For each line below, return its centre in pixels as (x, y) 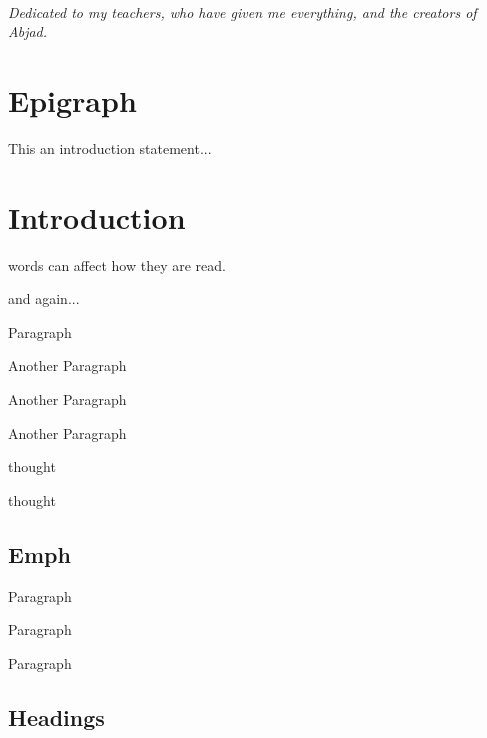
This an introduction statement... (110, 147)
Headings (56, 716)
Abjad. (28, 31)
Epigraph (72, 99)
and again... (44, 298)
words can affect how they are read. (117, 264)
